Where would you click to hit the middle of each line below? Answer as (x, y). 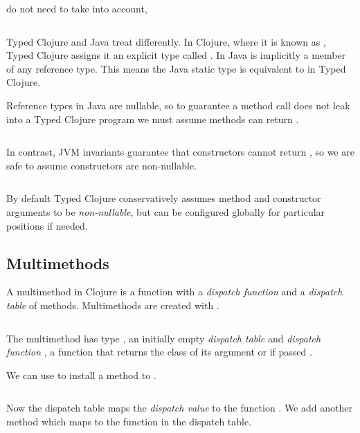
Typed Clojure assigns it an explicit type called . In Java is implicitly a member (176, 55)
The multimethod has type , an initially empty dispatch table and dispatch (164, 338)
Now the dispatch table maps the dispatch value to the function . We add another (179, 408)
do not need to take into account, (77, 8)
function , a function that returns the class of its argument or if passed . (159, 352)
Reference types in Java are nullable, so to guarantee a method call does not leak (178, 105)
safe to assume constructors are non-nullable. (102, 165)
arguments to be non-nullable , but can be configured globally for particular (166, 211)
